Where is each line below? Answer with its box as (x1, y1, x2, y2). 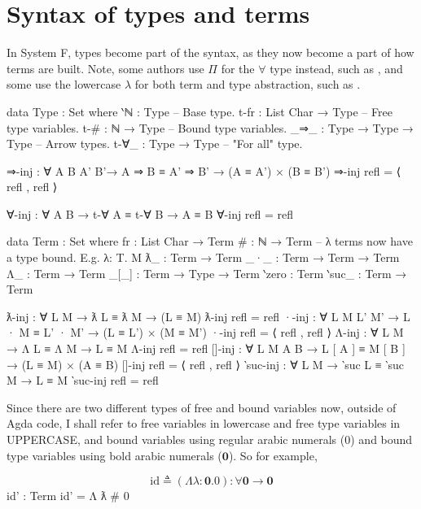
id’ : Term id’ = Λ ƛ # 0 (7, 487, 129, 504)
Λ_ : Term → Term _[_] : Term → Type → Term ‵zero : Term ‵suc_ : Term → (7, 264, 407, 281)
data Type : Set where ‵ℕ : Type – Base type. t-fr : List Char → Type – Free (7, 102, 392, 120)
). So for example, (228, 446, 318, 463)
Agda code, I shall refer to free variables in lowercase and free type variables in (7, 415, 401, 432)
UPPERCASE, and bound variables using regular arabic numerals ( (7, 431, 345, 447)
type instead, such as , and (270, 59, 403, 76)
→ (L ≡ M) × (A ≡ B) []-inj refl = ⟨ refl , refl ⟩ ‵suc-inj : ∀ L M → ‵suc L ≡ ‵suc (7, 355, 405, 372)
